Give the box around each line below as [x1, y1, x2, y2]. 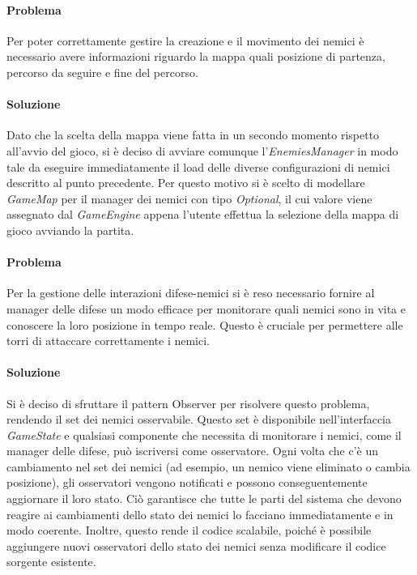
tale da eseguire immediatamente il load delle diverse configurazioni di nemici [6, 158, 390, 175]
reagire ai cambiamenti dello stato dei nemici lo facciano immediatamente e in [6, 505, 394, 522]
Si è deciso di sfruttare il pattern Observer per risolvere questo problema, [6, 394, 370, 411]
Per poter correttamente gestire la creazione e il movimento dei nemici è [6, 32, 364, 49]
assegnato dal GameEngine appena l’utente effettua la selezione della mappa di [6, 206, 399, 223]
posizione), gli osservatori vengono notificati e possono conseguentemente [6, 474, 368, 491]
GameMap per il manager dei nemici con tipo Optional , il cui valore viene [6, 190, 372, 207]
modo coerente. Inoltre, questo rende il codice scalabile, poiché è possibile [6, 522, 372, 539]
